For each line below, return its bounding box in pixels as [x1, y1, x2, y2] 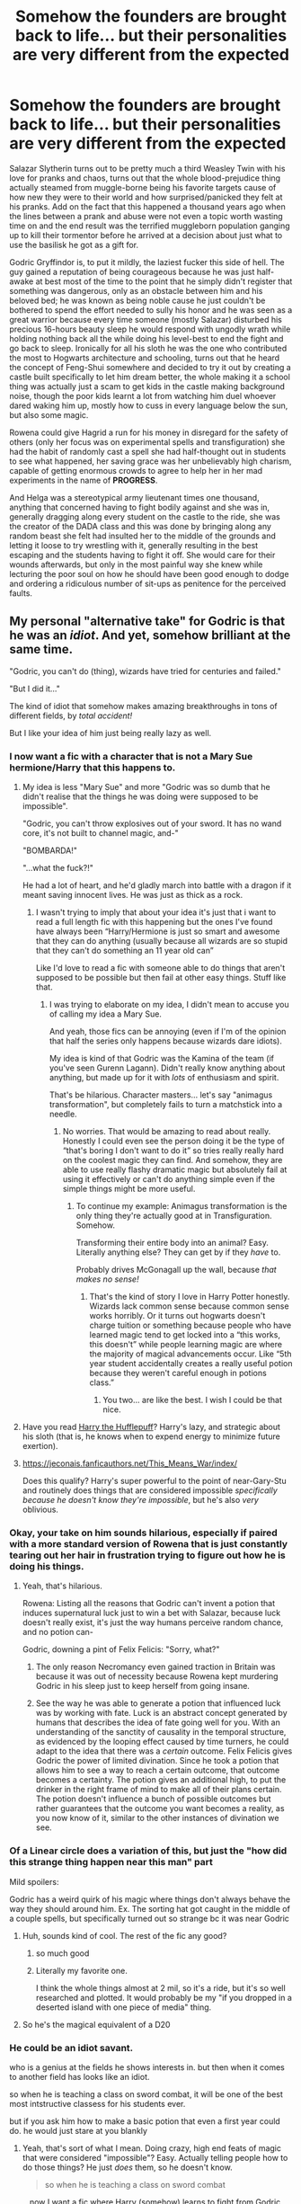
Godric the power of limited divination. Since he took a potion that [35, 1755, 279, 1766]
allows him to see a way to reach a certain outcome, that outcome [35, 1764, 280, 1776]
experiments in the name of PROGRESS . [9, 475, 158, 485]
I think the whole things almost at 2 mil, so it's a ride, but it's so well [35, 1982, 286, 1993]
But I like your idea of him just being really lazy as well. [9, 727, 212, 738]
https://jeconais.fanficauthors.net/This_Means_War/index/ [22, 1458, 238, 1469]
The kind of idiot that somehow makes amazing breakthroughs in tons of [9, 700, 279, 711]
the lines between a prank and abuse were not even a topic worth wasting [9, 210, 283, 221]
